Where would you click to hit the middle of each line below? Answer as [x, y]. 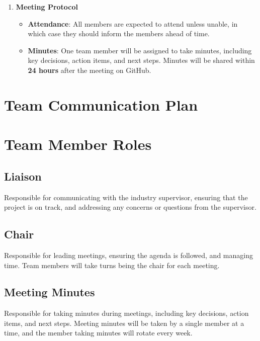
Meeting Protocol [47, 7]
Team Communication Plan [101, 104]
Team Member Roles [78, 144]
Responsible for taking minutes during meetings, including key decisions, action [126, 313]
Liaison [23, 176]
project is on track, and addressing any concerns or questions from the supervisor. [130, 207]
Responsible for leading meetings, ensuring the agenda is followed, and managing [128, 255]
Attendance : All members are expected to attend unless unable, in [133, 23]
